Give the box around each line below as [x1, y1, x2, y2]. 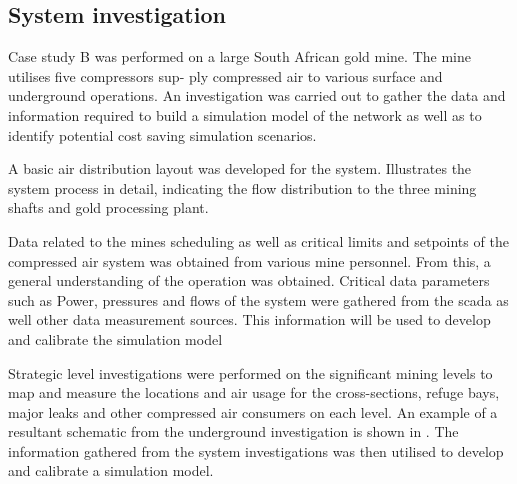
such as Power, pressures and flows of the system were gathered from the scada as [8, 289, 509, 310]
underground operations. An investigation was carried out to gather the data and [8, 85, 506, 106]
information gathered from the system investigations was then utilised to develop [8, 440, 504, 461]
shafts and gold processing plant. [8, 197, 209, 218]
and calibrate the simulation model [8, 328, 223, 349]
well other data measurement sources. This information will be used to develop [8, 309, 491, 330]
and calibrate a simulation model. [8, 460, 214, 481]
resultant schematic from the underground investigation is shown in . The [8, 421, 459, 442]
